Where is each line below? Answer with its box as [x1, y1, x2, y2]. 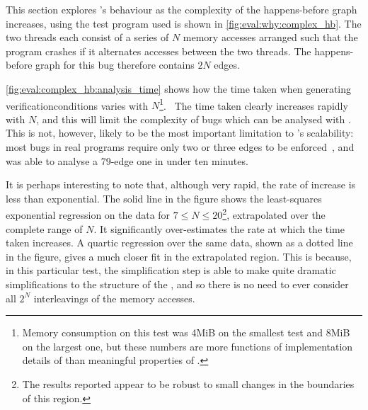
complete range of [6, 221, 83, 236]
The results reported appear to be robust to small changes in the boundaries [22, 376, 355, 391]
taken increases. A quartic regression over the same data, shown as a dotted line [6, 235, 353, 250]
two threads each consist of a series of [6, 30, 169, 45]
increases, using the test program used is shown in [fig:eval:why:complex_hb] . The [6, 16, 362, 30]
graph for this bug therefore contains [35, 57, 195, 72]
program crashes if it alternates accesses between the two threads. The [6, 43, 311, 58]
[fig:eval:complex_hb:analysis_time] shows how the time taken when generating [6, 81, 352, 96]
